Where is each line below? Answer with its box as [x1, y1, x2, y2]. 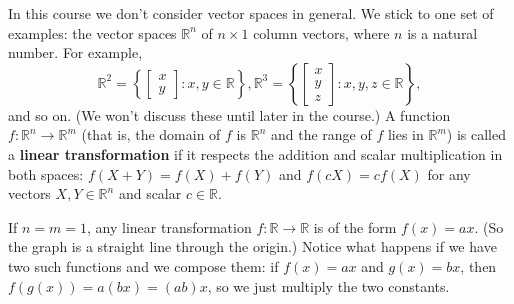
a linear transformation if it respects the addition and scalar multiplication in [8, 143, 503, 164]
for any [427, 163, 471, 184]
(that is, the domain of [81, 124, 221, 145]
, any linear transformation [87, 216, 252, 237]
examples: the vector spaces [8, 22, 177, 43]
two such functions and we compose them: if [8, 255, 279, 276]
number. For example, [8, 42, 143, 63]
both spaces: [8, 163, 84, 184]
